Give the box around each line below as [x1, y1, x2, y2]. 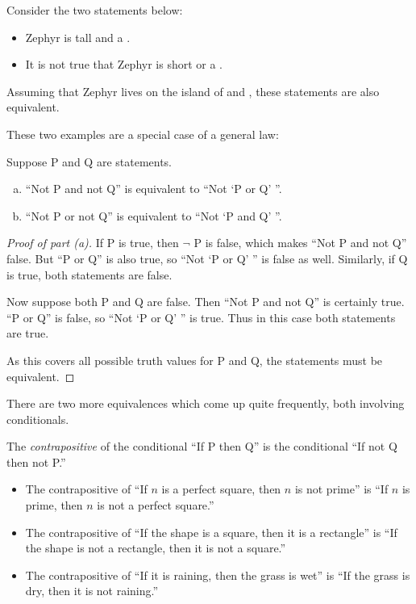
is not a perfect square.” [97, 497, 214, 514]
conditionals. [6, 410, 69, 427]
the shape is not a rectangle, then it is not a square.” [25, 539, 286, 556]
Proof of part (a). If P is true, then [6, 234, 179, 251]
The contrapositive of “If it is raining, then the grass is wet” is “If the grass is [25, 566, 410, 583]
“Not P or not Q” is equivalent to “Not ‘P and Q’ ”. [25, 207, 282, 224]
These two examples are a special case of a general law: [6, 125, 279, 142]
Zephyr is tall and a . [25, 28, 131, 45]
